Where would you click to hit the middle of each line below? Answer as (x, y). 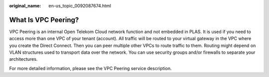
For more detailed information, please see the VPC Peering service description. (90, 68)
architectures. (23, 59)
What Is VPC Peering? (44, 20)
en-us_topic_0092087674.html (80, 6)
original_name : (25, 6)
